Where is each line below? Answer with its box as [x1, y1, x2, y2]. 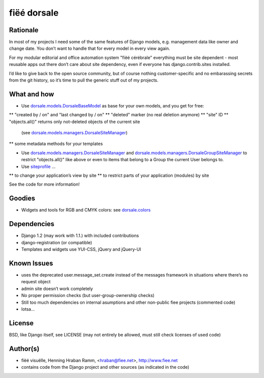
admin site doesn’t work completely [21, 286, 93, 292]
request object [21, 279, 51, 285]
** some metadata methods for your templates [9, 141, 103, 147]
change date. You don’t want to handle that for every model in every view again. [9, 45, 171, 51]
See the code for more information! [9, 181, 80, 188]
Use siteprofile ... [21, 164, 56, 169]
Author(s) [9, 344, 40, 353]
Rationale [9, 26, 39, 34]
